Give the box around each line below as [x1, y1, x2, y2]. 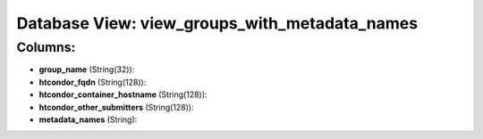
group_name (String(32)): [38, 64, 135, 75]
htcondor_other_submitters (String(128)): [38, 102, 194, 112]
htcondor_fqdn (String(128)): [38, 77, 147, 87]
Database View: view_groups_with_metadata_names [16, 13, 419, 33]
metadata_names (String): [38, 114, 138, 125]
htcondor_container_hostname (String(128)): [38, 89, 208, 100]
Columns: [16, 39, 76, 55]
